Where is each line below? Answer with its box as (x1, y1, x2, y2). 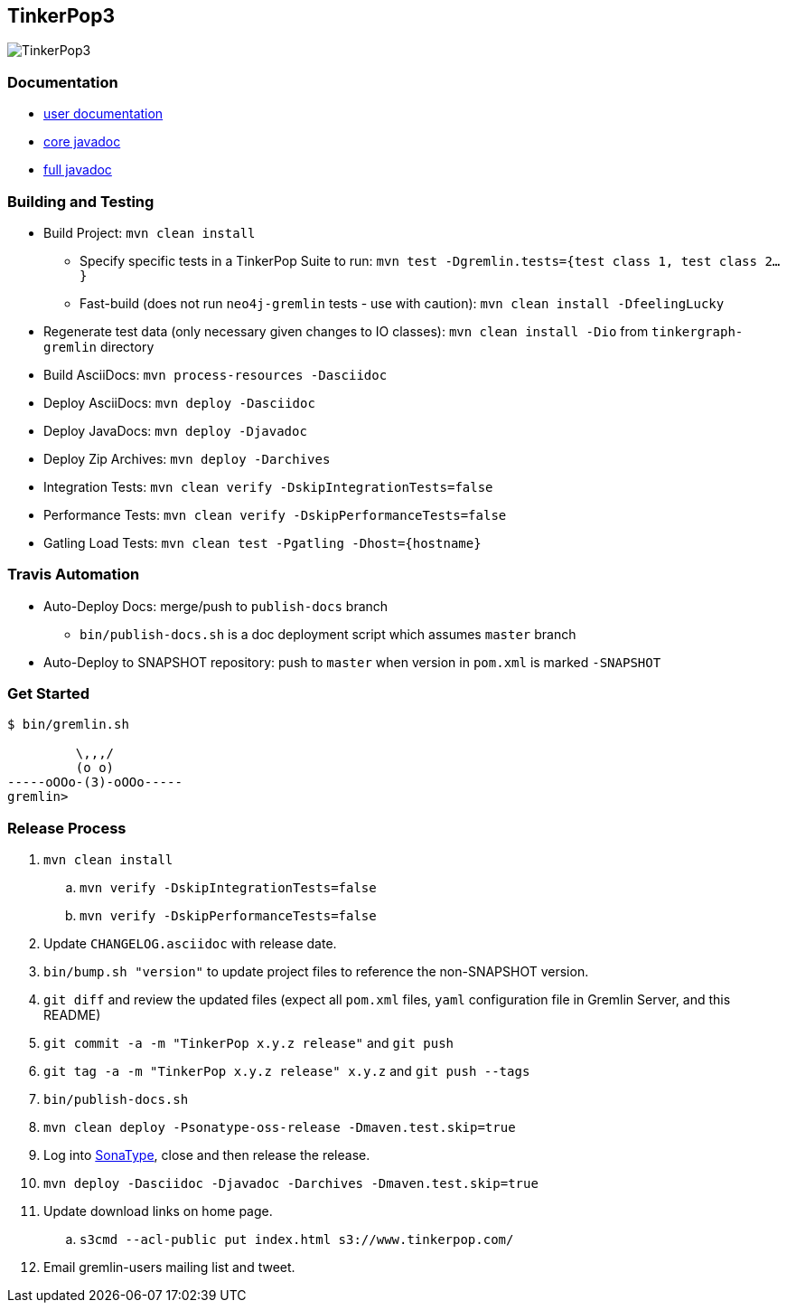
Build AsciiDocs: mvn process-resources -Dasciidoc (43, 366, 388, 382)
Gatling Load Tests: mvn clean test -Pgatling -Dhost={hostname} (43, 534, 482, 551)
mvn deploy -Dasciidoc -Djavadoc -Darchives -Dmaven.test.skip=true (43, 1176, 539, 1192)
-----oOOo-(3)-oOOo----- (7, 775, 183, 790)
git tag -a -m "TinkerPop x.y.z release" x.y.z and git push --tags (43, 1063, 530, 1079)
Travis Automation (7, 565, 140, 584)
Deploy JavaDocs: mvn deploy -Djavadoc (43, 422, 307, 438)
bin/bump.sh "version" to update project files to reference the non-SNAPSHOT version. (43, 964, 589, 980)
